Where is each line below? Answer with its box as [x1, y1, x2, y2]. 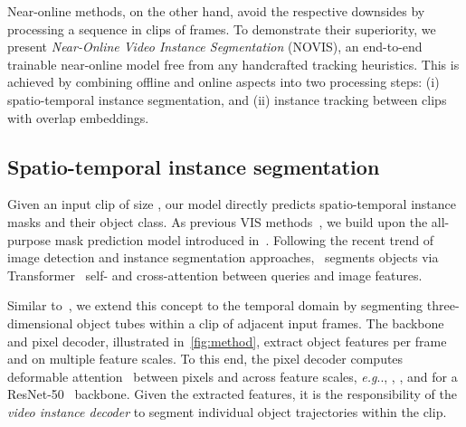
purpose [7, 230, 51, 249]
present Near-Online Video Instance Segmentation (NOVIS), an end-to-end [7, 37, 423, 56]
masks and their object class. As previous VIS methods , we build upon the [7, 212, 428, 231]
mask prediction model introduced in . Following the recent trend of [54, 230, 434, 249]
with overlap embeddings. [7, 108, 149, 127]
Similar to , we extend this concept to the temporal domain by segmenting [7, 296, 423, 315]
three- [426, 296, 460, 315]
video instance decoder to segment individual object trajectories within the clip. [7, 402, 447, 421]
